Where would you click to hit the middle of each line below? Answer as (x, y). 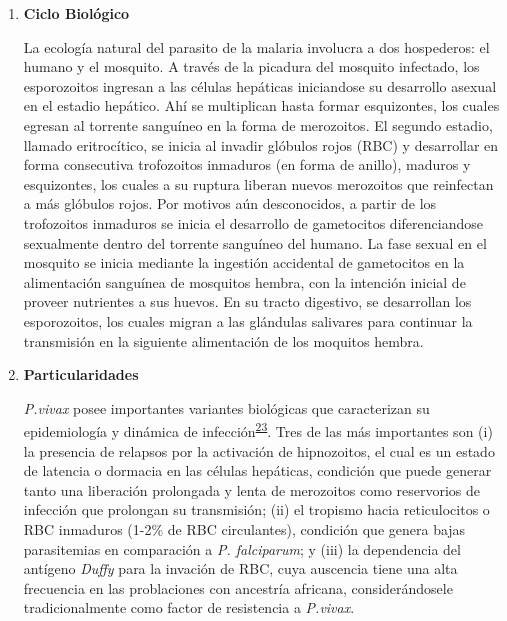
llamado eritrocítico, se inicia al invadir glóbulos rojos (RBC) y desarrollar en (261, 144)
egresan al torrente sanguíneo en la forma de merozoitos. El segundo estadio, (258, 124)
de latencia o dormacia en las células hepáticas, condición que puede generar (257, 470)
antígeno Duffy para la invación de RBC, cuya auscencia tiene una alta (240, 568)
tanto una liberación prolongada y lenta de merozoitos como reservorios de (252, 489)
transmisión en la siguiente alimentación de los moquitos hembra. (223, 340)
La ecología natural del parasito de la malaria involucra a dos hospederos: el (256, 46)
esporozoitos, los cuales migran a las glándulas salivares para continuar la (248, 320)
